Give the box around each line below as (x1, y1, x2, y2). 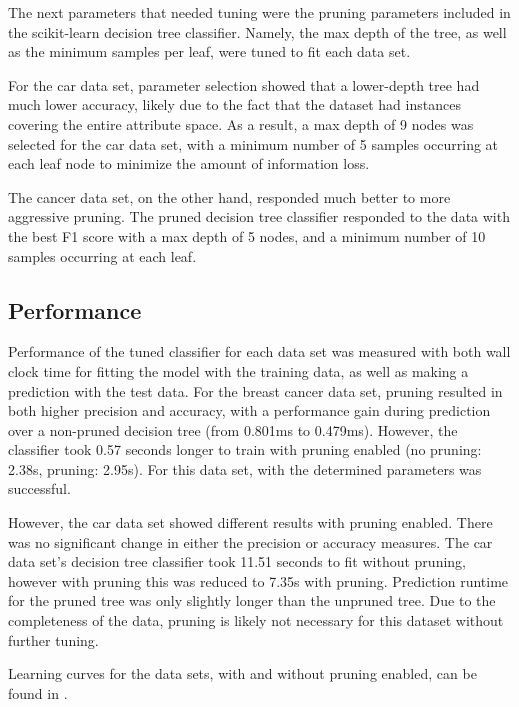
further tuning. (8, 629, 99, 650)
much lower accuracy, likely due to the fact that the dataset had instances (8, 94, 461, 115)
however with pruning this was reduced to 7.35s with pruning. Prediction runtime (8, 570, 509, 591)
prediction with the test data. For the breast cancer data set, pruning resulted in (8, 380, 503, 401)
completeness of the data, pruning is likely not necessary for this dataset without (8, 610, 504, 631)
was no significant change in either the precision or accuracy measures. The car (8, 531, 493, 552)
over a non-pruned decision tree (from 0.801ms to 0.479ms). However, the (8, 419, 458, 440)
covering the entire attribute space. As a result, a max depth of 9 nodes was (8, 113, 474, 134)
